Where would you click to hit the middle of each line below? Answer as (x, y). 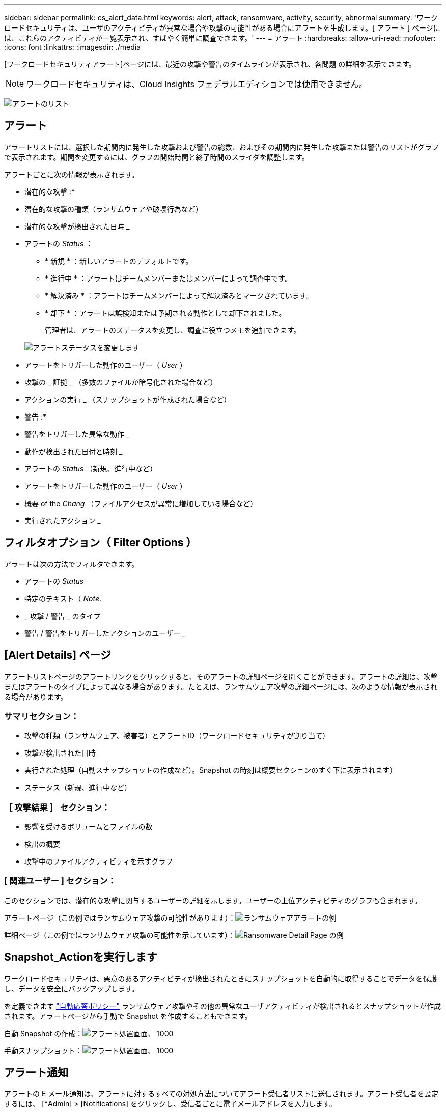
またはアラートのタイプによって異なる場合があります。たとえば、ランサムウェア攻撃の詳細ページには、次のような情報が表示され (221, 686)
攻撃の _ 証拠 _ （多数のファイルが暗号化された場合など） (121, 382)
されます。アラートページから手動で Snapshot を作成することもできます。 (128, 1016)
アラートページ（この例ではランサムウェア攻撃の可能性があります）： (120, 918)
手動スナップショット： (43, 1050)
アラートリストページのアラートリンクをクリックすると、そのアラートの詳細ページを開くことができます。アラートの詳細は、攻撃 (221, 676)
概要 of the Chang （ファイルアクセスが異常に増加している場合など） (141, 503)
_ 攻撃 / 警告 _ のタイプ (63, 616)
